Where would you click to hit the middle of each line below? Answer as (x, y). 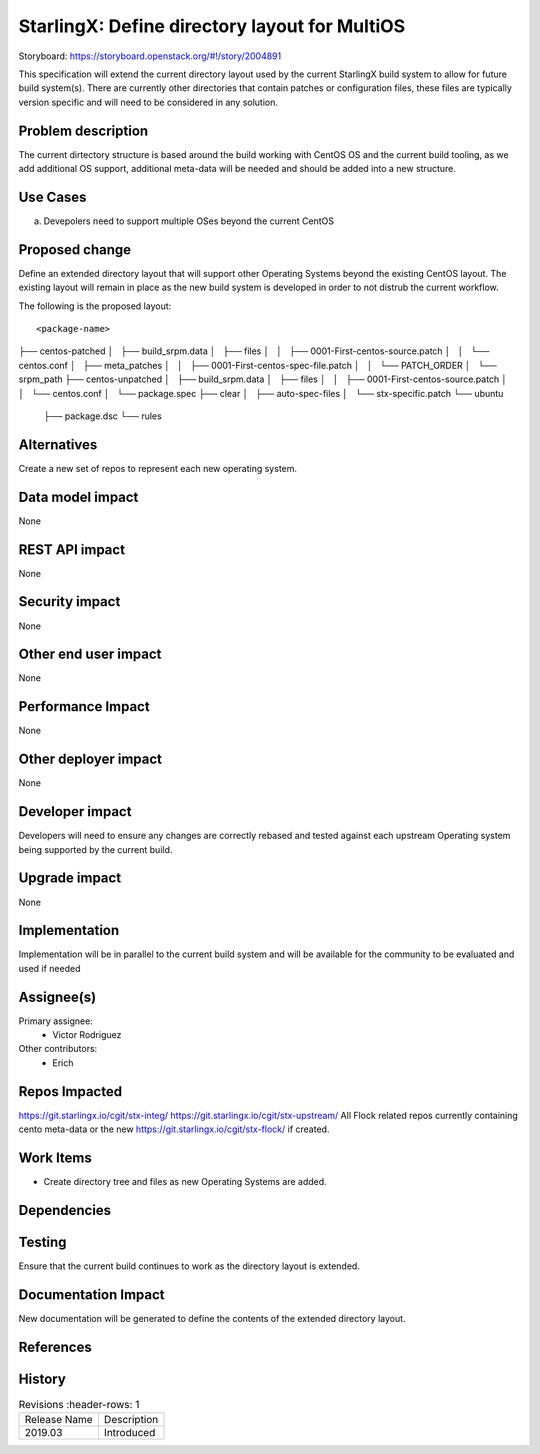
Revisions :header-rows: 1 (79, 1405)
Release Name (59, 1420)
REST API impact (71, 549)
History (42, 1378)
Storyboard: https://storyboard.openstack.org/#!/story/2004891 (150, 56)
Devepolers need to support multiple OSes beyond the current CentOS (189, 221)
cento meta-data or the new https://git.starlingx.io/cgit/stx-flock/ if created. (174, 1129)
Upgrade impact (70, 878)
